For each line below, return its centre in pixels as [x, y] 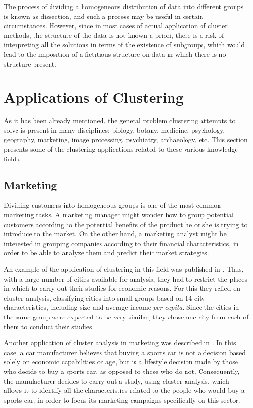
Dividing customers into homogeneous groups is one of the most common [113, 205]
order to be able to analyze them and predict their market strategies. [107, 253]
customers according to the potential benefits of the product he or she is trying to [126, 224]
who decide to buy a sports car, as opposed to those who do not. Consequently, [122, 371]
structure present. [30, 63]
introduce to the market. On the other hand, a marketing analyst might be [115, 234]
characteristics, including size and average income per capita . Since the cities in [122, 307]
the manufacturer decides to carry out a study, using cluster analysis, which [117, 381]
